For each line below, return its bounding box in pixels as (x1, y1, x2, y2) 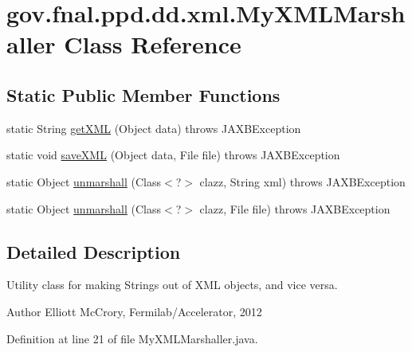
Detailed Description (6, 239, 181, 264)
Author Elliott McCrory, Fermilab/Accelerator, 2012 (6, 303, 262, 319)
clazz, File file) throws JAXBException (199, 200, 390, 217)
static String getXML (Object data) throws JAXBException (6, 119, 301, 136)
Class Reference (64, 28, 241, 61)
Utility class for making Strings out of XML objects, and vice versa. (6, 276, 338, 293)
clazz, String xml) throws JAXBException (199, 173, 406, 190)
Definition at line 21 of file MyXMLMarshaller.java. (6, 330, 258, 346)
